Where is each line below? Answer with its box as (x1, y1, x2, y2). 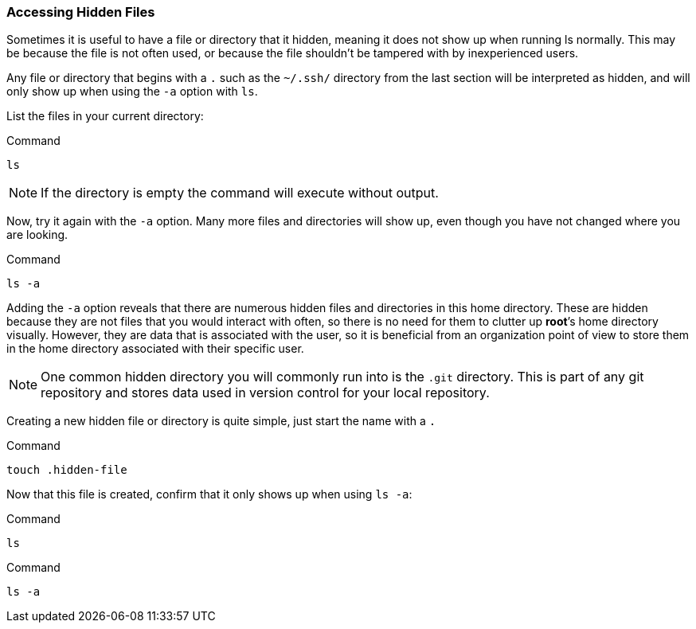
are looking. (6, 228, 68, 242)
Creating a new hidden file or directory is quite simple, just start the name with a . (6, 414, 436, 428)
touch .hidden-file (6, 463, 127, 477)
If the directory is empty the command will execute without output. (41, 185, 439, 201)
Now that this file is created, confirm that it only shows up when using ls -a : (6, 487, 413, 502)
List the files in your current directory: (6, 109, 204, 123)
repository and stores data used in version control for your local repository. (41, 385, 490, 401)
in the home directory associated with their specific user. (6, 342, 304, 356)
